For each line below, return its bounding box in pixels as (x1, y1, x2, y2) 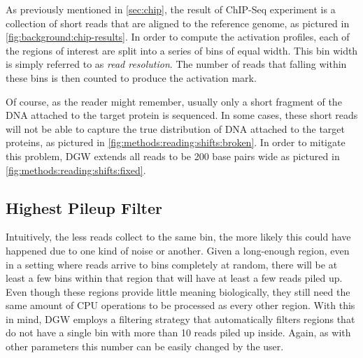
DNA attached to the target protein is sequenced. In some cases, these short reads (6, 108, 358, 122)
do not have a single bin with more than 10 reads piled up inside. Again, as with (6, 325, 351, 340)
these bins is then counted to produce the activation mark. (6, 70, 257, 85)
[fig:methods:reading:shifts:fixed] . (6, 162, 146, 177)
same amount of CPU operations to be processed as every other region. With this (6, 298, 355, 313)
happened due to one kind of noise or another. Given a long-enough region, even (6, 243, 350, 257)
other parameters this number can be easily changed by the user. (6, 339, 284, 354)
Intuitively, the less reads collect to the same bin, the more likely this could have (6, 229, 351, 244)
